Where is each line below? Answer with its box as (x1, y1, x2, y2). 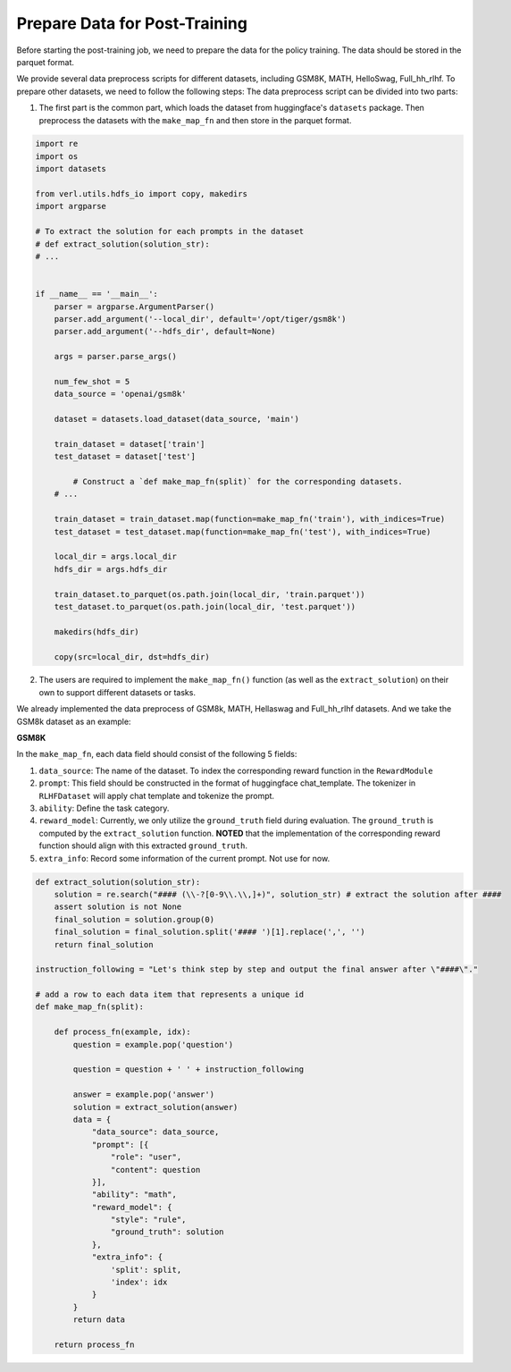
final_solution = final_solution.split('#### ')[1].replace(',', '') (54, 927, 365, 938)
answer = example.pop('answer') (72, 1090, 214, 1099)
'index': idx (110, 1277, 168, 1287)
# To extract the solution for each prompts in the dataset (35, 226, 305, 237)
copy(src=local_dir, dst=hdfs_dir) (54, 652, 210, 661)
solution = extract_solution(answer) (72, 1102, 239, 1112)
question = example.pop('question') (72, 1040, 234, 1049)
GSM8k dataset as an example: (16, 716, 131, 727)
